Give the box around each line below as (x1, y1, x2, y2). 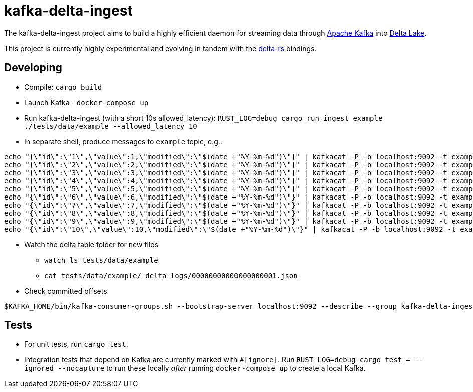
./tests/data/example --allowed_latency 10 (24, 122, 197, 130)
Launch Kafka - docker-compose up (24, 98, 149, 107)
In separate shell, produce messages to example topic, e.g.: (24, 137, 222, 146)
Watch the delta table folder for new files (24, 240, 158, 249)
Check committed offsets (24, 286, 107, 295)
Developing (4, 61, 62, 74)
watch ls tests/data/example (44, 256, 158, 264)
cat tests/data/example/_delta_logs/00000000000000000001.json (44, 271, 298, 280)
